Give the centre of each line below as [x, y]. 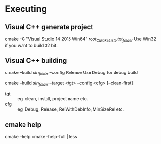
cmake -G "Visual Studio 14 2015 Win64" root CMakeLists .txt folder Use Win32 [81, 39]
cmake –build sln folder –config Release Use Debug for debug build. [72, 73]
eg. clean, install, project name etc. [53, 99]
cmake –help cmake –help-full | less [41, 137]
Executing [26, 9]
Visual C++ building [36, 60]
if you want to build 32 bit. [31, 45]
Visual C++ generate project [49, 27]
